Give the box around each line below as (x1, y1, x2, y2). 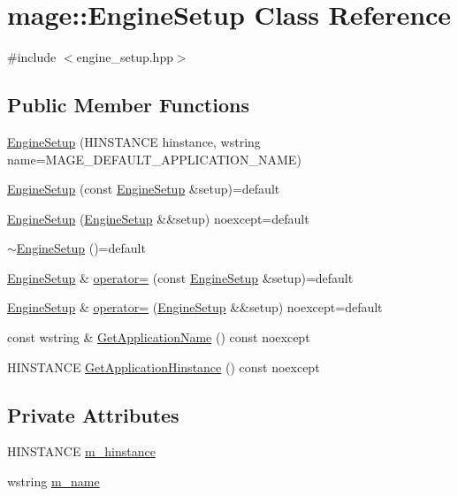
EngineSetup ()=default (16, 239, 146, 257)
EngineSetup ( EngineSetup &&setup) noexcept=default (7, 209, 309, 227)
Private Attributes (7, 401, 179, 428)
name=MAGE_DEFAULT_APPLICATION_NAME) (7, 149, 302, 168)
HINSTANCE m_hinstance (7, 442, 156, 461)
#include (7, 48, 57, 66)
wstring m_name (7, 472, 100, 491)
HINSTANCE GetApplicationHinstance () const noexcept (7, 357, 320, 376)
